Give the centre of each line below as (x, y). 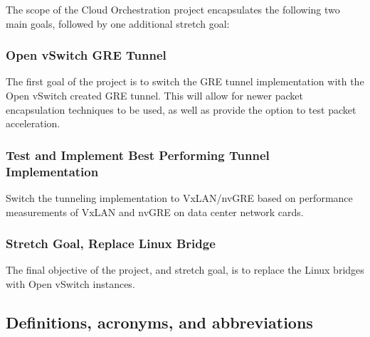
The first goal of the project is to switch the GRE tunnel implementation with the (185, 81)
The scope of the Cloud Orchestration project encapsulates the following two (173, 9)
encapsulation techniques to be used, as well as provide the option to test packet (181, 109)
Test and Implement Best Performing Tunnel (138, 155)
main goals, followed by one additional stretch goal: (118, 23)
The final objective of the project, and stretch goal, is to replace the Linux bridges (185, 270)
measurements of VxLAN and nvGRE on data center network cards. (155, 212)
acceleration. (33, 123)
